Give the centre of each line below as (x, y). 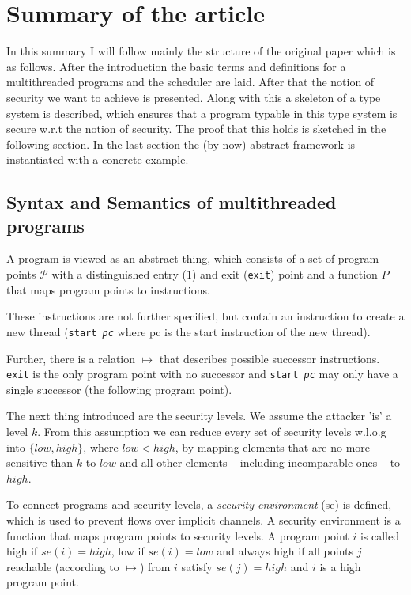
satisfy (197, 566)
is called (379, 535)
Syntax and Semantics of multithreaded (172, 202)
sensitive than (40, 462)
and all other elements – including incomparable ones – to (260, 462)
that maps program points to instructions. (108, 289)
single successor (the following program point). (119, 389)
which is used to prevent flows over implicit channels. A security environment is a (204, 519)
